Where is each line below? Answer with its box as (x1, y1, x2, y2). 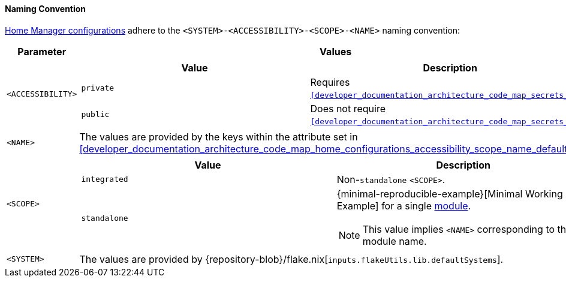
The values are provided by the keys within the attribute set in (79, 130, 358, 143)
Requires (310, 76, 350, 88)
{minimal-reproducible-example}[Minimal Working (336, 187, 563, 200)
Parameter (17, 45, 67, 58)
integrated (81, 175, 128, 184)
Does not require (310, 102, 386, 115)
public (81, 110, 110, 119)
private (81, 83, 115, 93)
